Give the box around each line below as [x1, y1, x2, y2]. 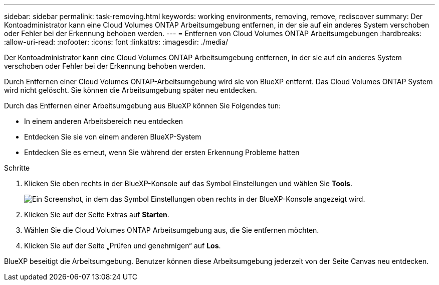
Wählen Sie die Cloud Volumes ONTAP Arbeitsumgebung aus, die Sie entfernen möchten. [24, 226, 319, 234]
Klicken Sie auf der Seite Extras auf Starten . [24, 210, 169, 219]
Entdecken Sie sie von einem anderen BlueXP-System [24, 132, 201, 141]
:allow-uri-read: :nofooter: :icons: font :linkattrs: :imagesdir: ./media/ [4, 38, 229, 46]
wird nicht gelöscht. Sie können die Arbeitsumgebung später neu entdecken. [4, 86, 257, 94]
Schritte [4, 164, 30, 172]
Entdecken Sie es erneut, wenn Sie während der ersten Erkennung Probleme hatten [24, 148, 300, 157]
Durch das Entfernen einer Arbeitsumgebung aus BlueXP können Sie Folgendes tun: [4, 101, 281, 110]
